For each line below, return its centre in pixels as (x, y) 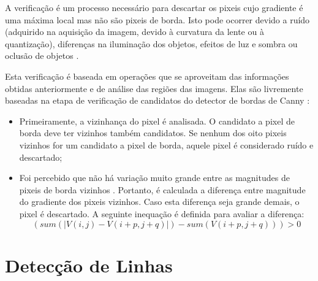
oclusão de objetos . (42, 56)
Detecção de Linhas (89, 265)
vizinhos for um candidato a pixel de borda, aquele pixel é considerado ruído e (166, 144)
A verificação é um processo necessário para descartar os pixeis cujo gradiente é (154, 7)
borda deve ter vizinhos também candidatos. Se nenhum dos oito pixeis (153, 133)
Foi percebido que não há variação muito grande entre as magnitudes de (154, 178)
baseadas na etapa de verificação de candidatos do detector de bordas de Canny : (157, 100)
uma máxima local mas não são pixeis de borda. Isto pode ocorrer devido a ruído (157, 19)
